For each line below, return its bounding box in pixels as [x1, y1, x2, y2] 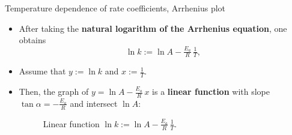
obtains [19, 34, 46, 46]
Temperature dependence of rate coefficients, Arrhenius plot [5, 2, 226, 14]
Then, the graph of [19, 85, 89, 98]
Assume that [19, 65, 66, 77]
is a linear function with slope [152, 85, 270, 98]
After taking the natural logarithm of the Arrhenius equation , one [19, 22, 287, 34]
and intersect [70, 97, 118, 109]
